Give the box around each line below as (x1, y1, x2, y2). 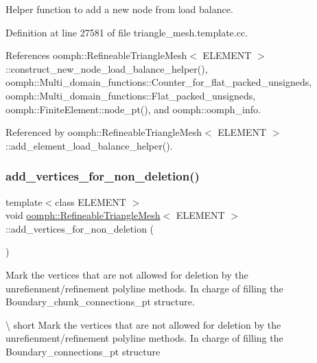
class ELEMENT (55, 194, 126, 209)
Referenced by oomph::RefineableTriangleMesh (5, 125, 202, 139)
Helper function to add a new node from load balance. (5, 2, 233, 16)
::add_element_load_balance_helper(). (5, 138, 173, 152)
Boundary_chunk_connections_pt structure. (5, 294, 195, 309)
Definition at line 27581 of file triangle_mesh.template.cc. (5, 25, 248, 39)
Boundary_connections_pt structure (5, 344, 161, 358)
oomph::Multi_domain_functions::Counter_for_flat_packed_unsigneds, (5, 75, 312, 89)
